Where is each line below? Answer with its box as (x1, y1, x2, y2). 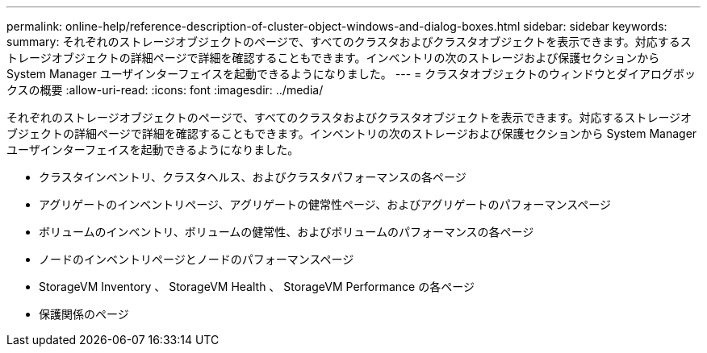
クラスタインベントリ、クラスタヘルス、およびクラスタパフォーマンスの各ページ (39, 170, 466, 184)
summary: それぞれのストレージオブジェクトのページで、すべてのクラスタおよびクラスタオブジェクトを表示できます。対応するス (6, 35, 692, 48)
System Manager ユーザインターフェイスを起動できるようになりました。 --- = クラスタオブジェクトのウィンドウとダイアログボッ (6, 67, 696, 81)
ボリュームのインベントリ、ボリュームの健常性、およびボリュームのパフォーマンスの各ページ (39, 225, 534, 239)
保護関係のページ (39, 307, 129, 321)
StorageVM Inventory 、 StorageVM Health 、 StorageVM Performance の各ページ (39, 280, 475, 293)
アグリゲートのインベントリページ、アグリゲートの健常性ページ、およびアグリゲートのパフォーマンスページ (39, 197, 611, 211)
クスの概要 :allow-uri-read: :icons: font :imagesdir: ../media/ (6, 83, 324, 97)
